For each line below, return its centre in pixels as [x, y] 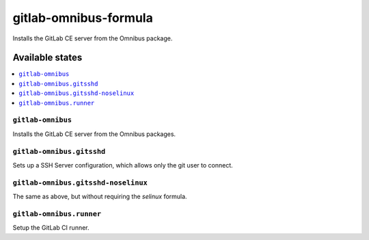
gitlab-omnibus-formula [83, 18]
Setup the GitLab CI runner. [51, 228]
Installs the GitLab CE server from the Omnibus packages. [94, 134]
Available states [47, 58]
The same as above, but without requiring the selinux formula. [100, 197]
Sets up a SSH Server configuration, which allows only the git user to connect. [123, 165]
